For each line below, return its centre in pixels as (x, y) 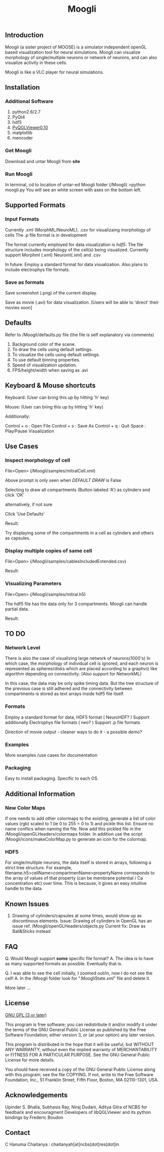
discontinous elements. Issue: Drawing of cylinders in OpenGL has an (82, 921)
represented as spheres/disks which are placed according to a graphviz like (81, 669)
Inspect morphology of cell (38, 460)
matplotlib (22, 133)
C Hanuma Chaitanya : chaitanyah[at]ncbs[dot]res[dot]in (62, 1144)
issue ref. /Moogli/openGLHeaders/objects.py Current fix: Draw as (79, 926)
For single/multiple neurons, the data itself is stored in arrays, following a (78, 862)
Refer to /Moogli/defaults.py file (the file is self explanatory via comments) (80, 335)
